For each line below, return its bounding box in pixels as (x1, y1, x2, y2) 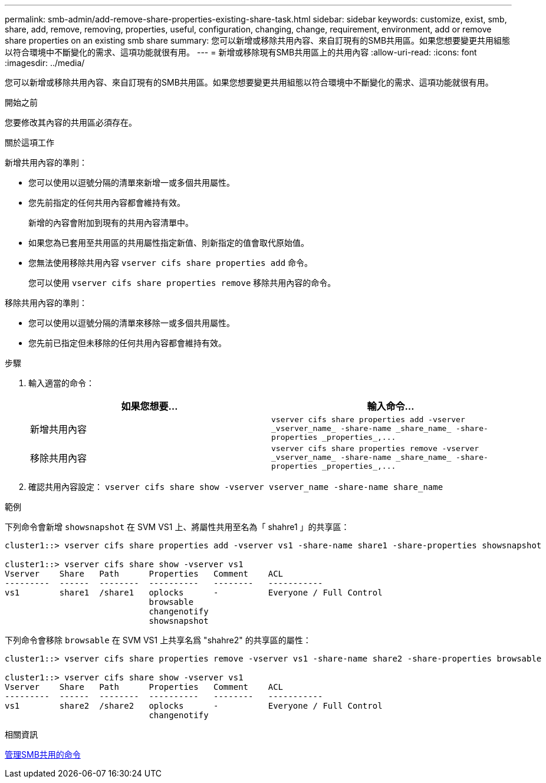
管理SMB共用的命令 (5, 749, 81, 759)
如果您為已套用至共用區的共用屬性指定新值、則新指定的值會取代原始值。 (28, 238, 309, 248)
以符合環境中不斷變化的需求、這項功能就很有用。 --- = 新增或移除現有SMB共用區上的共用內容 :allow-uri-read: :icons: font (5, 47, 477, 57)
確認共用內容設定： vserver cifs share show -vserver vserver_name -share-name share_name (28, 482, 443, 492)
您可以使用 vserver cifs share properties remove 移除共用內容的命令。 (28, 278, 336, 288)
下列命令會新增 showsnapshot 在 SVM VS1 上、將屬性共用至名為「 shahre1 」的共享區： (5, 522, 350, 532)
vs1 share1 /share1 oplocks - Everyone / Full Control (5, 588, 383, 597)
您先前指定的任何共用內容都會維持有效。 (28, 198, 185, 208)
